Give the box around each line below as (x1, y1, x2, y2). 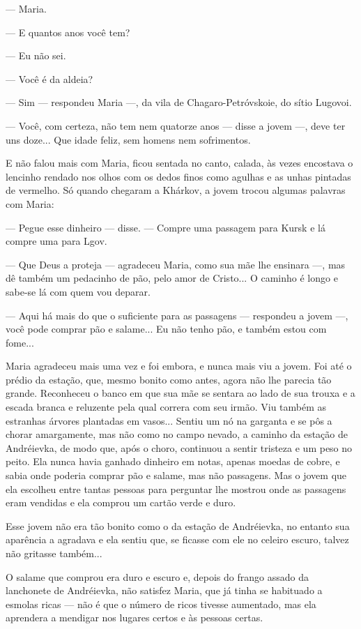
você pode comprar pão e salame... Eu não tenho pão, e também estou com (6, 321, 327, 336)
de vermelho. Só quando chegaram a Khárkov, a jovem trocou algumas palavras (6, 183, 346, 197)
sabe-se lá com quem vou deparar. (6, 284, 151, 298)
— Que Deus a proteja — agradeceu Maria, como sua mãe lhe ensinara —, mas (6, 257, 346, 271)
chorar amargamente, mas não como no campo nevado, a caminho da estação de (6, 427, 348, 441)
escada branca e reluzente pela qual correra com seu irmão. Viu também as (6, 400, 327, 414)
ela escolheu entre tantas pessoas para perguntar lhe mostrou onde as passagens (6, 481, 346, 496)
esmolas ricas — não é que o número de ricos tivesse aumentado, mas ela (6, 596, 316, 611)
